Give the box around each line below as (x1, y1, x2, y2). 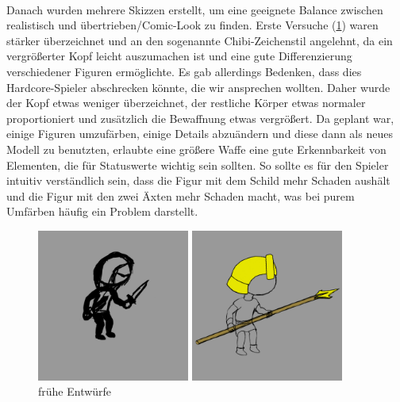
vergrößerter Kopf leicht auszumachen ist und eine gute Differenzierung (6, 48, 352, 64)
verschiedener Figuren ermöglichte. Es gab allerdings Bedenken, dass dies (6, 63, 362, 79)
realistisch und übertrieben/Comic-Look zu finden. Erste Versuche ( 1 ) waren (6, 17, 379, 33)
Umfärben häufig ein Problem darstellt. (6, 203, 198, 220)
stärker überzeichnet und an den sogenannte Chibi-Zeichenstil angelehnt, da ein (6, 32, 393, 48)
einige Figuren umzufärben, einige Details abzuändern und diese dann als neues (6, 125, 393, 142)
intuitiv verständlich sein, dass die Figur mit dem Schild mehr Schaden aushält (6, 172, 390, 189)
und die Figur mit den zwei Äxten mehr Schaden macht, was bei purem (6, 187, 355, 204)
